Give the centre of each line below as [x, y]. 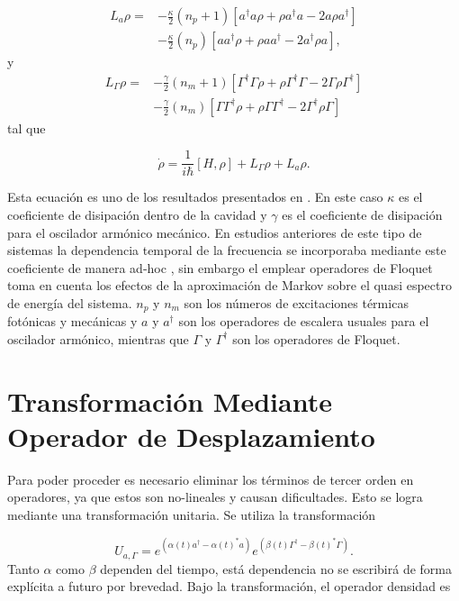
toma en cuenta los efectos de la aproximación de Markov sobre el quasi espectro [229, 285]
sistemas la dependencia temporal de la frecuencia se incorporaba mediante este [227, 250]
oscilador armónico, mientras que [98, 338]
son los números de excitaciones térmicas [296, 302]
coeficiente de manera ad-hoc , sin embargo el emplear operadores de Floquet [220, 267]
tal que [27, 127]
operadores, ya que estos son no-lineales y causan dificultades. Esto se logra [215, 497]
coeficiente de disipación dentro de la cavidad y [137, 214]
